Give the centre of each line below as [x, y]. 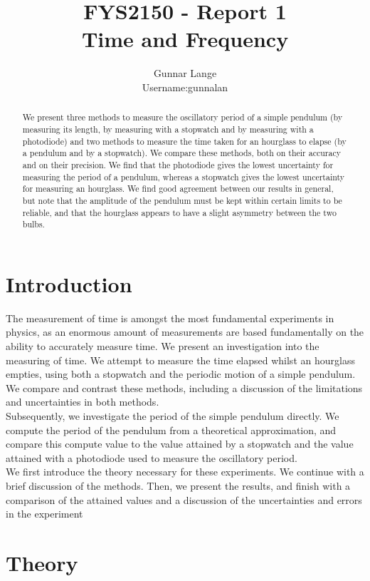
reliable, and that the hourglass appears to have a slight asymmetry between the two [179, 212]
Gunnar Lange [185, 73]
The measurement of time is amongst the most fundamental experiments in [170, 318]
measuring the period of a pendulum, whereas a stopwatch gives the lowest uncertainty [184, 176]
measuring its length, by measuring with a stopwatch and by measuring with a [168, 129]
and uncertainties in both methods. [83, 402]
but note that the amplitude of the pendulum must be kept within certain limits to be [182, 200]
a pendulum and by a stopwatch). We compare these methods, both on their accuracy [181, 153]
